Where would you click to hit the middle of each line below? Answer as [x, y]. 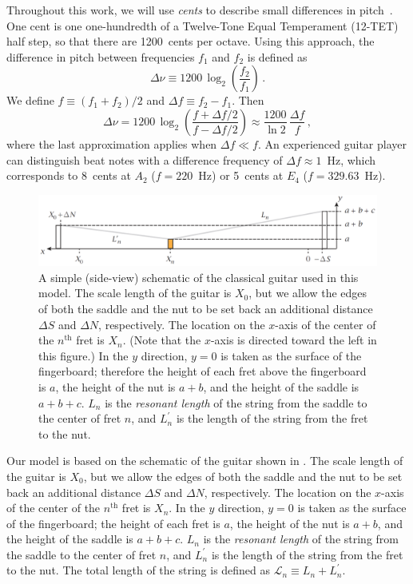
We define [30, 100]
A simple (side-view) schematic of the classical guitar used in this [199, 277]
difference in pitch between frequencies [101, 56]
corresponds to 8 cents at [69, 175]
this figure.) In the [83, 355]
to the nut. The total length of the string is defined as [139, 570]
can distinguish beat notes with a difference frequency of [145, 159]
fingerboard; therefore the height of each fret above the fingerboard [203, 371]
